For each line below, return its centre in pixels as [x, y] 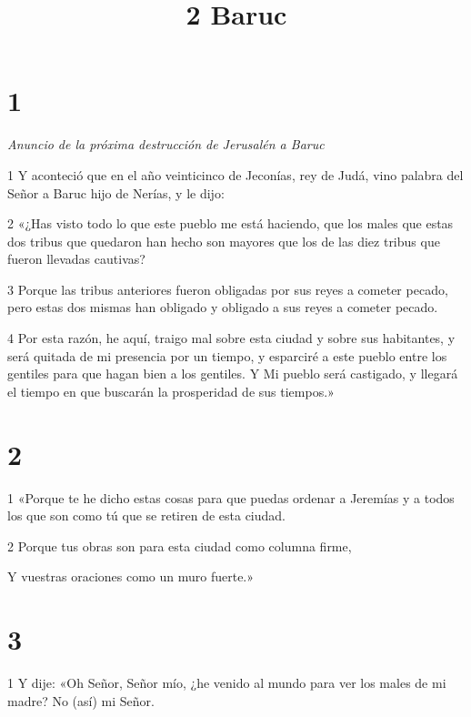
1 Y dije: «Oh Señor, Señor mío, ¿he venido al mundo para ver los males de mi [227, 683]
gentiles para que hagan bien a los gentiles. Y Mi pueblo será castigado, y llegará [233, 374]
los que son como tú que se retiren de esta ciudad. [147, 515]
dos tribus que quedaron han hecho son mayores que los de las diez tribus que [224, 241]
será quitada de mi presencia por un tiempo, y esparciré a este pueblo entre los [227, 355]
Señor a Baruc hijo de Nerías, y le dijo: [116, 192]
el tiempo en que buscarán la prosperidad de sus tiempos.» [171, 391]
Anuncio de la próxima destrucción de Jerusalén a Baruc [166, 144]
